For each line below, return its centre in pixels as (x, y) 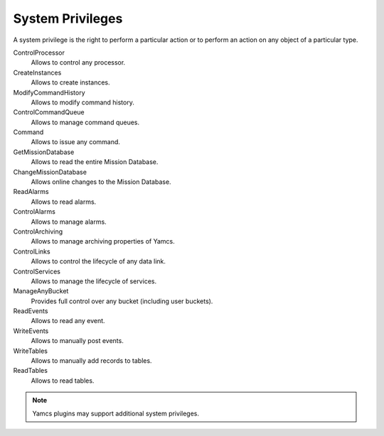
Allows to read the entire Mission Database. (95, 162)
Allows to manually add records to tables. (91, 361)
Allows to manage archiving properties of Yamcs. (103, 241)
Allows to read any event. (68, 321)
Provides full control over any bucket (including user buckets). (122, 301)
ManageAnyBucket (41, 291)
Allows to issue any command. (76, 142)
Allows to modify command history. (82, 102)
